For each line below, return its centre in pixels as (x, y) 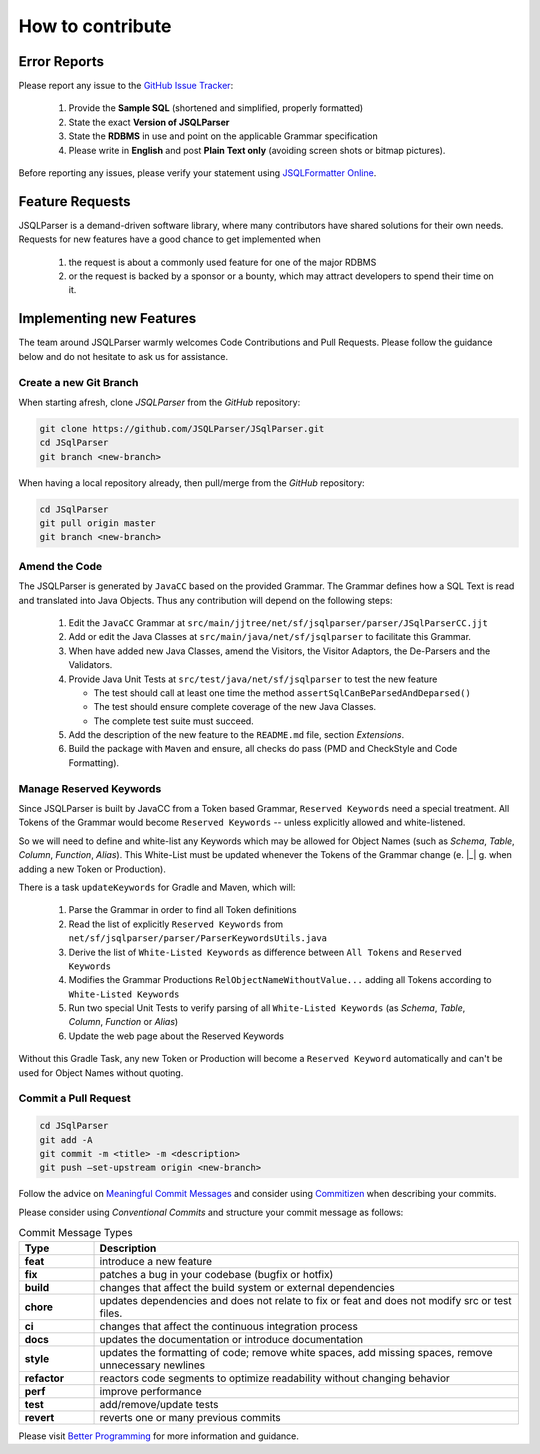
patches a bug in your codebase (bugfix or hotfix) (216, 1274)
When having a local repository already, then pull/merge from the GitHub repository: (191, 482)
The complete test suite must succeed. (173, 721)
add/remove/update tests (159, 1404)
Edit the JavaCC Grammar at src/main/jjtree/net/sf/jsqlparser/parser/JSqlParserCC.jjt (278, 622)
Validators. (90, 665)
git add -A (66, 1139)
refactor (44, 1378)
